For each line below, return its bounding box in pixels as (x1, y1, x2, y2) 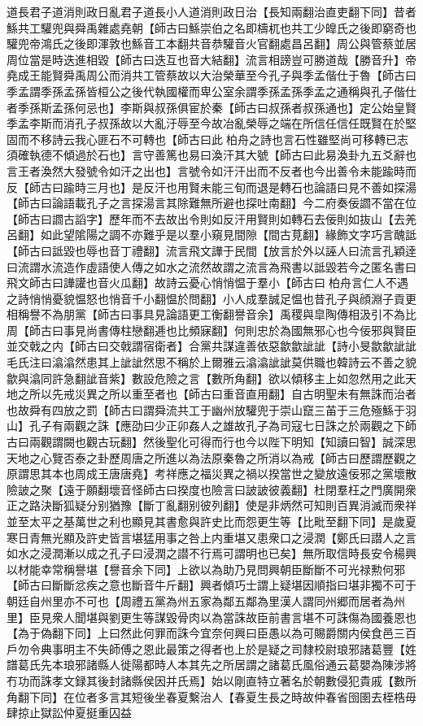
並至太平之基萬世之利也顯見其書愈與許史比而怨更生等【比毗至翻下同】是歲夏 (7, 513, 416, 529)
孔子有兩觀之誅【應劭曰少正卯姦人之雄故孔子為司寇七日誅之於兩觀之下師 (28, 417, 416, 434)
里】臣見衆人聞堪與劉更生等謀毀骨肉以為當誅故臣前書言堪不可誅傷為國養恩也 (7, 608, 416, 625)
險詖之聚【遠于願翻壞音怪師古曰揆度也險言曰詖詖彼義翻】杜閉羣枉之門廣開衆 (7, 480, 416, 498)
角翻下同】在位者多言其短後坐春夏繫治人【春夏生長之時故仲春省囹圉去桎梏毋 (7, 688, 416, 705)
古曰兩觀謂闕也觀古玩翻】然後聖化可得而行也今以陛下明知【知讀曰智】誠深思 (7, 433, 416, 450)
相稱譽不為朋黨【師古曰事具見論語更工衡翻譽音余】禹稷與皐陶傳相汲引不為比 (7, 306, 416, 323)
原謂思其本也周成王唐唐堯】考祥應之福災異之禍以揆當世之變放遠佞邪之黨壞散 (7, 465, 416, 482)
